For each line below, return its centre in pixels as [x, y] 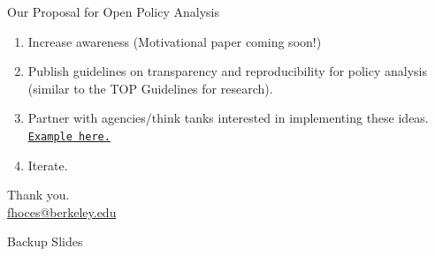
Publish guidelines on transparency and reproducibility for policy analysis [228, 71]
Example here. [69, 136]
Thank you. [38, 195]
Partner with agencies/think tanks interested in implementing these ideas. [228, 118]
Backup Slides [45, 241]
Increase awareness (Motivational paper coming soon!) [175, 41]
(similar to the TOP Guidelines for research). [150, 88]
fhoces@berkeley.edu [62, 211]
